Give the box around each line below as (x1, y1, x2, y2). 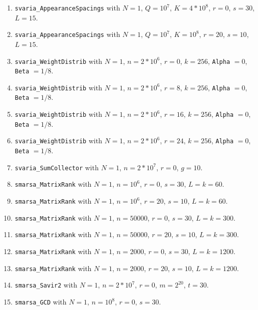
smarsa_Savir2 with (14, 280, 77, 290)
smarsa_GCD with (14, 297, 67, 307)
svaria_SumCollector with (14, 162, 99, 172)
